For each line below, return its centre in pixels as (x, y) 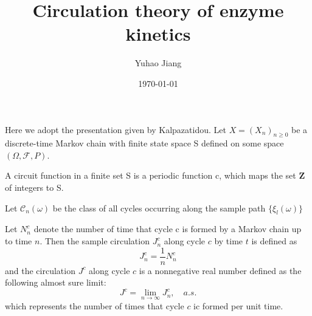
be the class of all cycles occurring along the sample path (159, 208)
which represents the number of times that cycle (95, 305)
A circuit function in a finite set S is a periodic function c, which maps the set (151, 175)
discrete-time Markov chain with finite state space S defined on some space (144, 143)
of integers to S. (34, 187)
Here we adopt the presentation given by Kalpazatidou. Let (116, 129)
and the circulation (40, 270)
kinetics (158, 34)
